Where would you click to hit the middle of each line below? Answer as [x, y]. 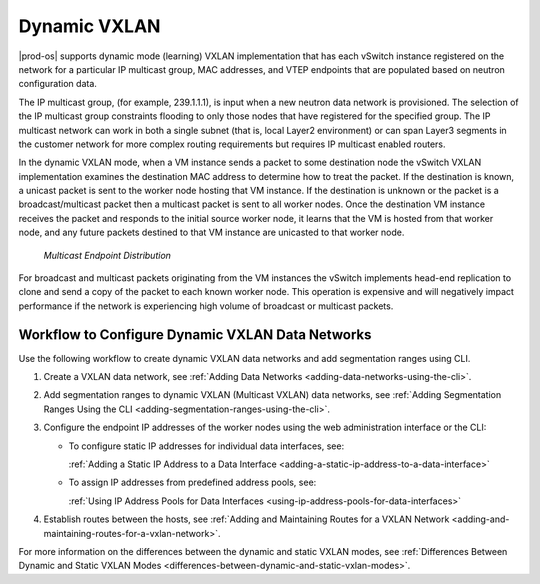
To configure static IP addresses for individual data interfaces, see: [206, 446]
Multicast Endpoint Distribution [107, 255]
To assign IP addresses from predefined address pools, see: [192, 482]
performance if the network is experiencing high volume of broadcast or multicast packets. [206, 306]
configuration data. [57, 84]
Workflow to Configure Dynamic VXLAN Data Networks [195, 334]
